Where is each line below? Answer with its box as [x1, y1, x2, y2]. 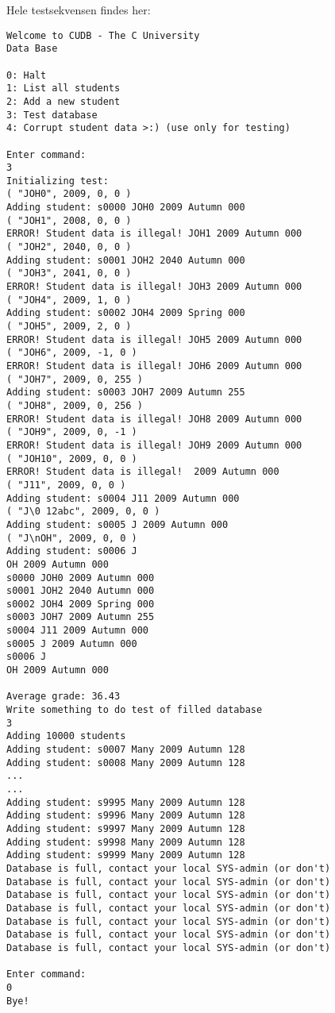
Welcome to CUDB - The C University [6, 29, 200, 41]
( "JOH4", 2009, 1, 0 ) [6, 294, 132, 306]
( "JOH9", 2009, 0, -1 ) [6, 426, 137, 438]
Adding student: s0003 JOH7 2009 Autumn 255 [6, 387, 245, 399]
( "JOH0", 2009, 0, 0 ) [6, 188, 132, 200]
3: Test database [6, 109, 98, 121]
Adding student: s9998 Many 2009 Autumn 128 [6, 836, 245, 848]
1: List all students [6, 83, 121, 94]
